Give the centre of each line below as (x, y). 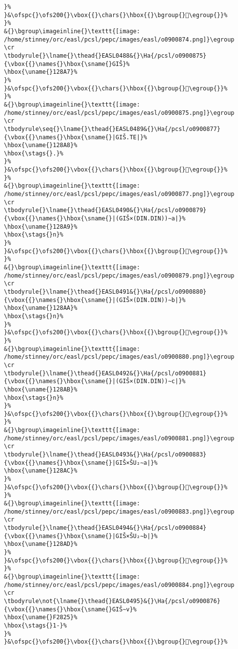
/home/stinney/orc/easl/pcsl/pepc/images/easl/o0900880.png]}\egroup (119, 357)
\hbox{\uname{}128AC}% (41, 471)
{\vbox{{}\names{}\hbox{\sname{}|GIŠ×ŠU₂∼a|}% (81, 463)
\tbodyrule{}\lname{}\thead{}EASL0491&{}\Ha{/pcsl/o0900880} (105, 292)
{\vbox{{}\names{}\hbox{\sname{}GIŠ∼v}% (70, 609)
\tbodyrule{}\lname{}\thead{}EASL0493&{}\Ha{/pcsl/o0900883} (105, 455)
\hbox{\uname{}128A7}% (41, 72)
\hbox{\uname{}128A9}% (41, 227)
